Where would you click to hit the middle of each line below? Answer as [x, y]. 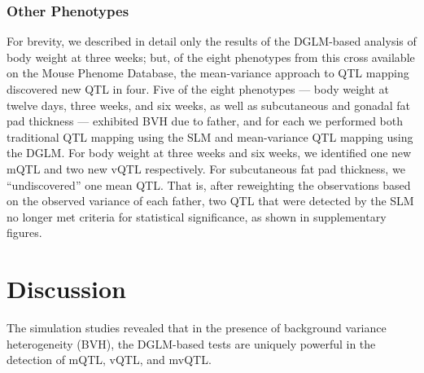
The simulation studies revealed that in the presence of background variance [197, 328]
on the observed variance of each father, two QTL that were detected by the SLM [210, 201]
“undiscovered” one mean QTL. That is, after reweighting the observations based [209, 184]
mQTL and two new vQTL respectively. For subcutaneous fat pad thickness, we [206, 168]
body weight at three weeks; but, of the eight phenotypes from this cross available [211, 57]
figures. [24, 233]
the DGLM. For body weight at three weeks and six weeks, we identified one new [209, 153]
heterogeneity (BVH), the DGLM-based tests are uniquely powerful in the [191, 343]
